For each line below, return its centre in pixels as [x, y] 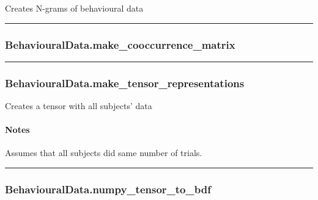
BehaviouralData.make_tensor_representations [125, 83]
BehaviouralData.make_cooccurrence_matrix [120, 44]
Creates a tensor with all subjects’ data [79, 106]
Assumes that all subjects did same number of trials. [104, 153]
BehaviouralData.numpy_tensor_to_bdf [108, 189]
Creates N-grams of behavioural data [74, 8]
